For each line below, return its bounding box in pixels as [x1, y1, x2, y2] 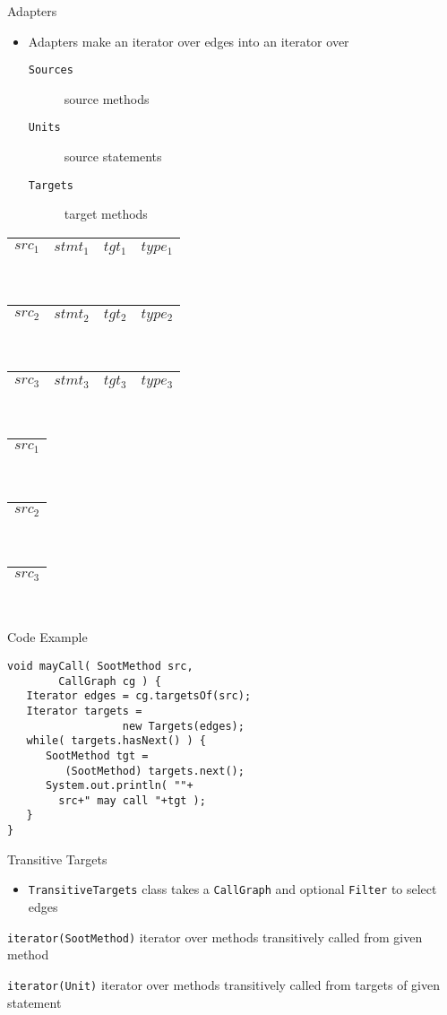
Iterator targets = [26, 704, 142, 717]
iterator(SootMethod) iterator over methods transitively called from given [7, 927, 423, 946]
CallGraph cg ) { [58, 674, 161, 688]
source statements [64, 147, 162, 166]
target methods [64, 204, 148, 223]
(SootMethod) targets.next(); [64, 764, 245, 777]
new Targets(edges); [122, 719, 245, 733]
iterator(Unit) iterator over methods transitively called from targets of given [7, 975, 440, 993]
